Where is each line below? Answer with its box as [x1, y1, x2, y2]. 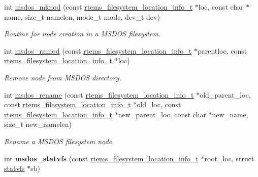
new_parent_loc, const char [118, 109, 206, 119]
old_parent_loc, [200, 89, 251, 100]
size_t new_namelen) [4, 119, 72, 129]
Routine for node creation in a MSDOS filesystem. [4, 28, 161, 39]
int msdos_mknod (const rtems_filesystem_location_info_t [4, 2, 193, 12]
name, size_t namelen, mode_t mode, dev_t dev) [4, 11, 160, 22]
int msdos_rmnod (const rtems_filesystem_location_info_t [4, 45, 192, 56]
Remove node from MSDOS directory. [4, 72, 121, 82]
